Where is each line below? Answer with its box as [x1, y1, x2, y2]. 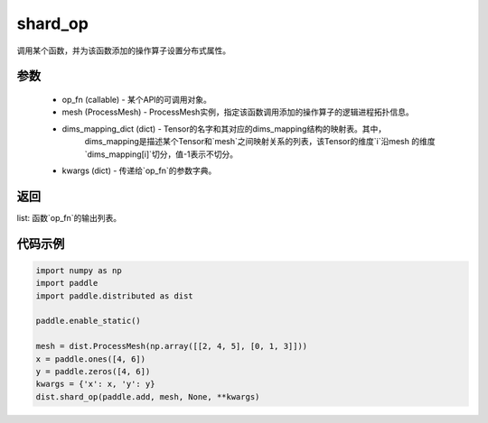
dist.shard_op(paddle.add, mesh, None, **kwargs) [35, 391, 260, 401]
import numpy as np [35, 265, 122, 275]
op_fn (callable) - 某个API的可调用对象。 [61, 94, 212, 105]
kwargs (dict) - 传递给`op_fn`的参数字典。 [61, 165, 217, 176]
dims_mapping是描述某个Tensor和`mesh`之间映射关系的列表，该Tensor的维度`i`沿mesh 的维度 [84, 136, 436, 147]
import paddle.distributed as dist [35, 290, 193, 301]
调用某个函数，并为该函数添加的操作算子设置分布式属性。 [16, 45, 230, 56]
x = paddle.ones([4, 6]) [35, 354, 146, 364]
